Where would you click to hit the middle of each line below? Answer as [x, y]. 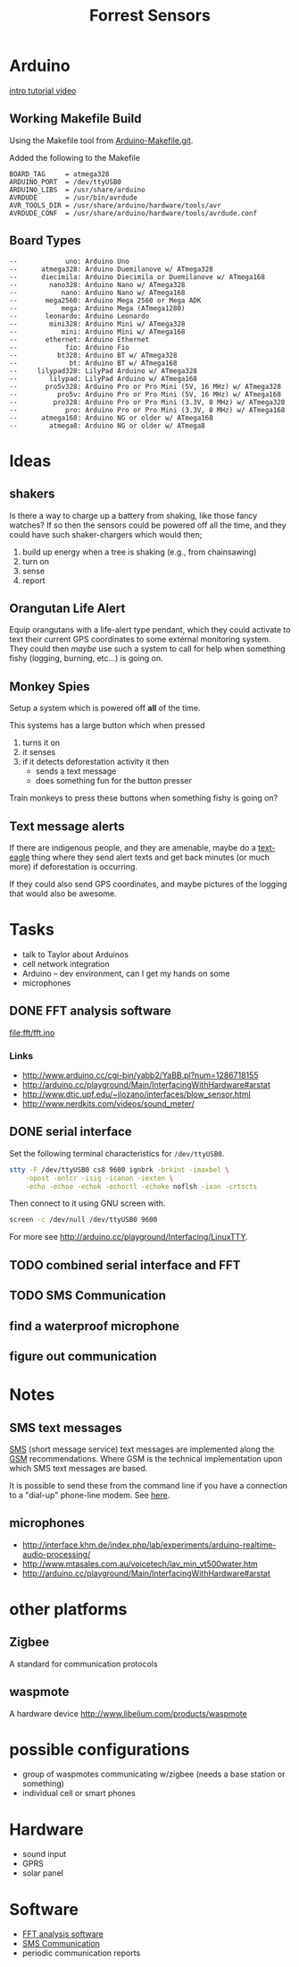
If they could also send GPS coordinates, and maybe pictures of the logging [148, 884]
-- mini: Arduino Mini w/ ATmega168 [97, 332]
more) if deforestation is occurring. [74, 867]
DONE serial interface [71, 1132]
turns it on [41, 742]
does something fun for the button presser [113, 781]
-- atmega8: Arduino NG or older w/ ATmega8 [107, 426]
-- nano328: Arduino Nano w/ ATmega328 [97, 284]
